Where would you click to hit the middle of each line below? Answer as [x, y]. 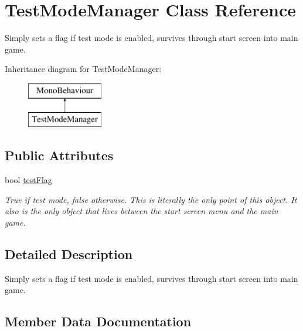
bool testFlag [28, 180]
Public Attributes [59, 155]
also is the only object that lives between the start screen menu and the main [142, 211]
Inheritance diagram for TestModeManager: [83, 69]
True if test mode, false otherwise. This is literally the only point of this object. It [151, 199]
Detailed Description [69, 254]
